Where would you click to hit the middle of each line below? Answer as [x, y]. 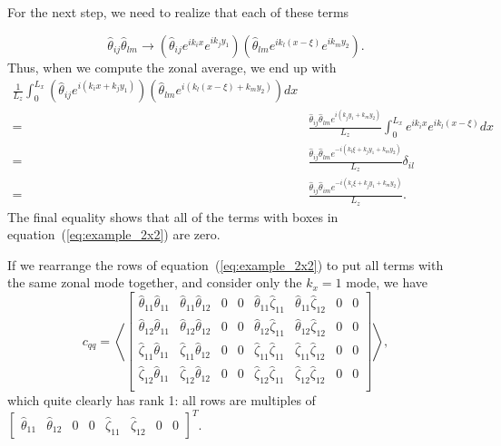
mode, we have [387, 282]
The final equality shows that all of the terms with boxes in [173, 216]
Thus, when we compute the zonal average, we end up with [172, 67]
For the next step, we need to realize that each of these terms [178, 12]
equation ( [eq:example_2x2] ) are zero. [114, 234]
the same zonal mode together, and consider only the [155, 282]
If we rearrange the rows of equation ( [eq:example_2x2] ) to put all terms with [226, 264]
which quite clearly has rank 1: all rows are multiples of [162, 400]
